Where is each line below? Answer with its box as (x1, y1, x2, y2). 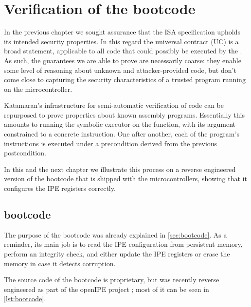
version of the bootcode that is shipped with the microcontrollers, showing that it (4, 173, 247, 184)
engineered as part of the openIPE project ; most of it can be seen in (4, 284, 209, 294)
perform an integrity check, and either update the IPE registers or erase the (4, 249, 230, 259)
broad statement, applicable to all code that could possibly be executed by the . (4, 46, 242, 56)
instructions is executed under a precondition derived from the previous (4, 138, 217, 148)
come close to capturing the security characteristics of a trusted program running (4, 74, 246, 85)
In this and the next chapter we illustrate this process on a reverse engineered (4, 164, 236, 174)
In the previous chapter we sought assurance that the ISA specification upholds (4, 27, 240, 37)
